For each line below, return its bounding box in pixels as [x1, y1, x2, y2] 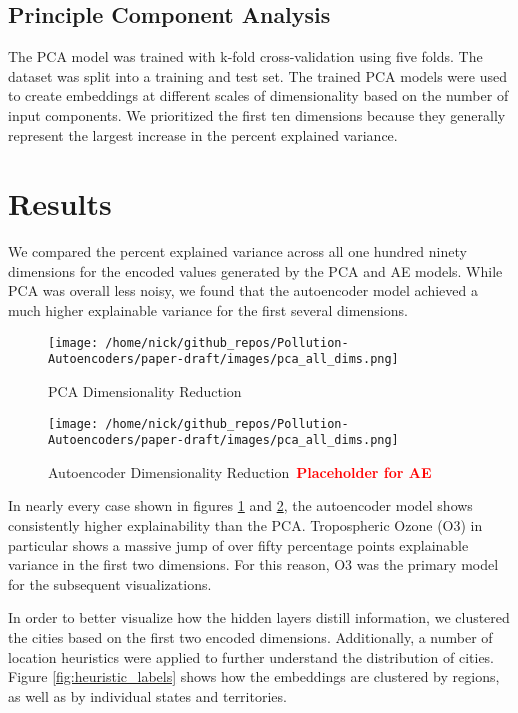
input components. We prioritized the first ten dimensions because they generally [8, 104, 506, 125]
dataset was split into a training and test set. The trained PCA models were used [8, 65, 507, 86]
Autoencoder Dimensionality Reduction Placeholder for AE [48, 461, 432, 482]
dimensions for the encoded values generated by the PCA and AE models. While [8, 260, 503, 281]
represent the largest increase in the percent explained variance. [8, 124, 398, 145]
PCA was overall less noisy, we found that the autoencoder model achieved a [8, 280, 478, 301]
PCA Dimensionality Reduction [48, 380, 242, 401]
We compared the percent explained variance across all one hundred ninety [8, 241, 467, 262]
